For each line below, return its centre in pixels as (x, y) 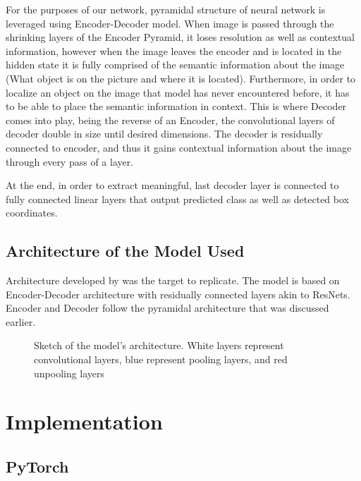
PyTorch (37, 467)
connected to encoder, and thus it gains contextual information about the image (179, 147)
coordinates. (32, 213)
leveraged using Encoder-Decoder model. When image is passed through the (170, 23)
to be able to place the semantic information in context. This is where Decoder (176, 106)
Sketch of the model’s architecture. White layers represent (159, 345)
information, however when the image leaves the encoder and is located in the (174, 50)
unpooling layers (69, 373)
